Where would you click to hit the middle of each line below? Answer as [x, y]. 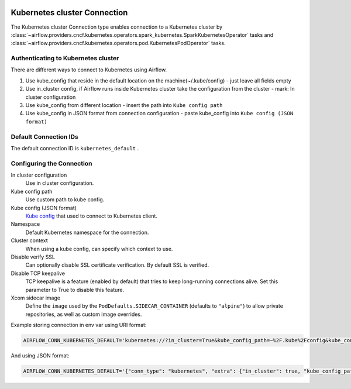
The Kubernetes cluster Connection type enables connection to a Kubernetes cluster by [117, 27]
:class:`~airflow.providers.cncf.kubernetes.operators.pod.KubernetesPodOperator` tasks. [118, 43]
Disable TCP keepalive [38, 273]
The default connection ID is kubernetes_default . [75, 148]
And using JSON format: [40, 356]
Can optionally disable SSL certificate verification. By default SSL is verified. [117, 265]
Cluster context [29, 240]
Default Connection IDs [44, 136]
